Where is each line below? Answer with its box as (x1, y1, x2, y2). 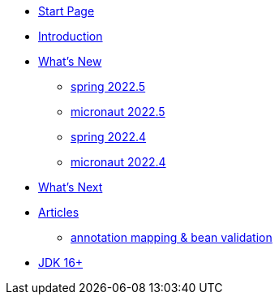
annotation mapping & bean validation (71, 230, 273, 244)
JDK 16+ (38, 256, 84, 269)
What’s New (38, 54, 102, 68)
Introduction (38, 29, 103, 43)
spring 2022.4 (71, 130, 147, 144)
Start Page (38, 4, 95, 18)
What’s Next (38, 180, 103, 194)
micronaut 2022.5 (71, 105, 165, 118)
